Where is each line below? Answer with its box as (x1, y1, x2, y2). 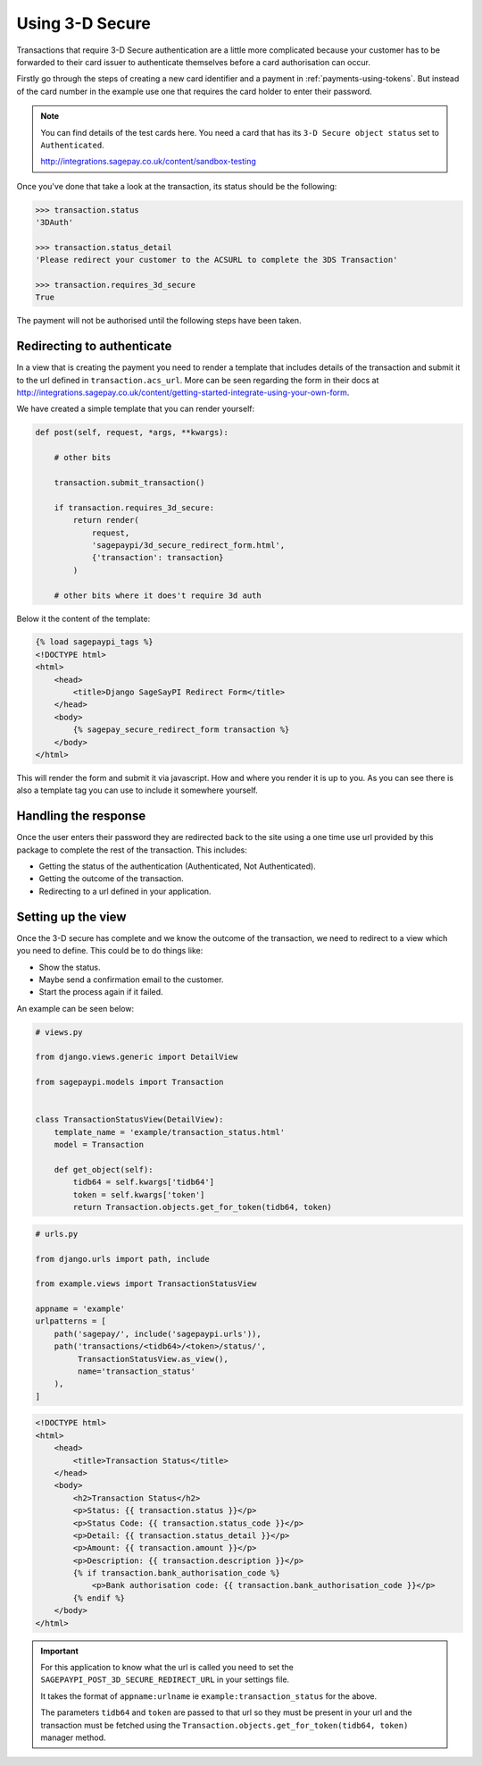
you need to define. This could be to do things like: (16, 946, 204, 956)
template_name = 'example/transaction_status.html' (54, 1127, 286, 1137)
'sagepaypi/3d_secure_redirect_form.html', (91, 540, 286, 550)
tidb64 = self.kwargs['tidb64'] (72, 1177, 214, 1188)
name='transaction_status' (77, 1367, 196, 1376)
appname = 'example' (35, 1304, 125, 1314)
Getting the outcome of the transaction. (38, 873, 185, 884)
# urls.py (35, 1229, 79, 1239)
